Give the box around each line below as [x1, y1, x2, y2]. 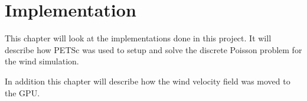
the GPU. [5, 86, 40, 99]
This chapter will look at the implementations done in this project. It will [5, 32, 272, 44]
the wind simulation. [5, 55, 79, 67]
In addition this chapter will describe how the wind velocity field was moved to [5, 74, 290, 87]
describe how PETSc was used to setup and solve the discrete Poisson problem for [5, 43, 302, 56]
